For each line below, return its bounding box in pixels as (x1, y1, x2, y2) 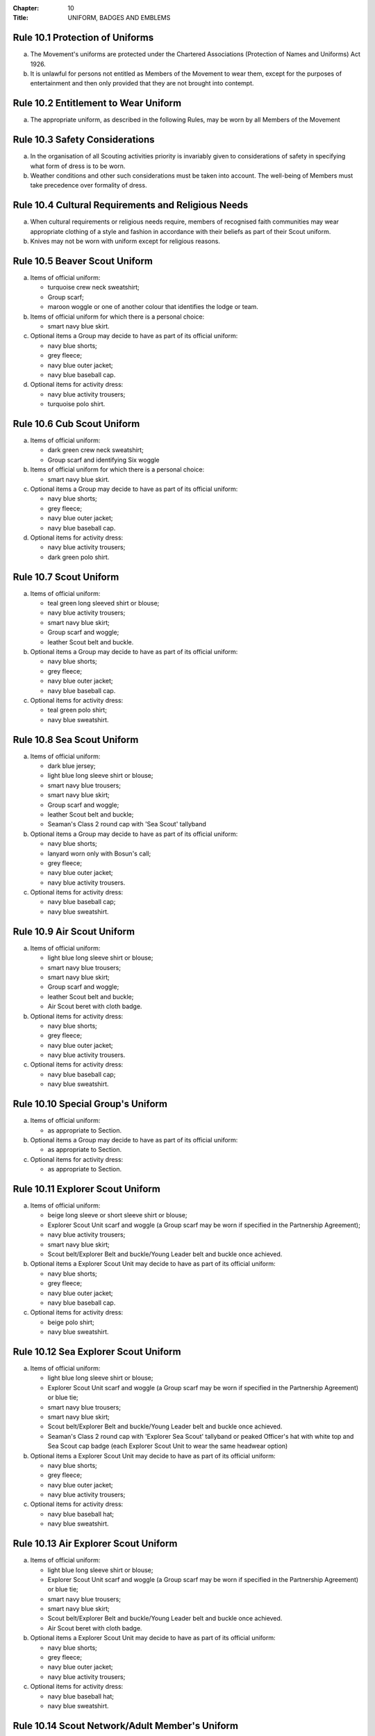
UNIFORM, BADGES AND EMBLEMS (67, 14, 171, 22)
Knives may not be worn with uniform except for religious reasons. (30, 237, 220, 246)
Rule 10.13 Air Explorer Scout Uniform (12, 1538, 178, 1550)
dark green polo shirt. (47, 553, 110, 561)
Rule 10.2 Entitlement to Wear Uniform (12, 97, 182, 109)
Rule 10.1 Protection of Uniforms (12, 32, 154, 44)
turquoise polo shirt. (47, 400, 106, 408)
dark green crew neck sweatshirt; (47, 446, 144, 454)
